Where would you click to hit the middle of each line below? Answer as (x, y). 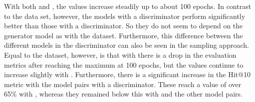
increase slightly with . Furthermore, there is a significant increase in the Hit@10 (127, 74)
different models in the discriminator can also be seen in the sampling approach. (127, 45)
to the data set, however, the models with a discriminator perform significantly (125, 16)
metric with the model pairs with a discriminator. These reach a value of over (123, 84)
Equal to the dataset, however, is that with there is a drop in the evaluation (120, 54)
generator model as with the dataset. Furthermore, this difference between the (124, 35)
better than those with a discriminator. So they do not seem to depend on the (124, 26)
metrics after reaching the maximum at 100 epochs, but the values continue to (124, 64)
